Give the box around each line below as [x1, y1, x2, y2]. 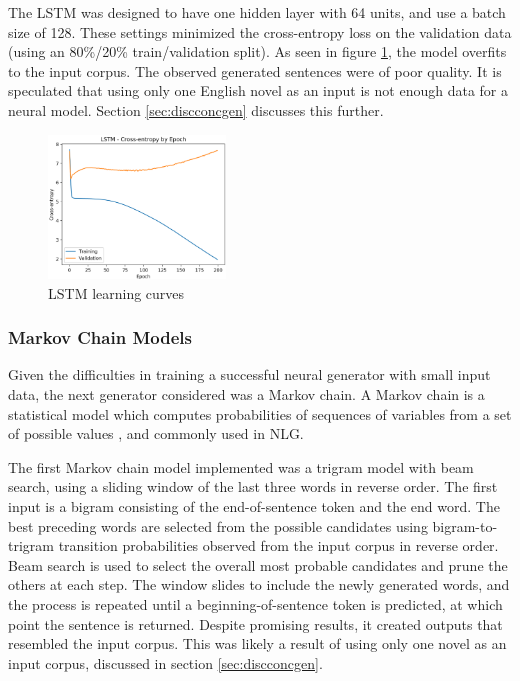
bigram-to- [432, 515, 498, 536]
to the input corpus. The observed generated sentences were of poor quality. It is [8, 60, 502, 81]
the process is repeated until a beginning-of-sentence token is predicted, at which [8, 594, 503, 614]
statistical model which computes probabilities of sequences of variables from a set [8, 403, 512, 424]
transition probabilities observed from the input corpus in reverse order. [58, 535, 499, 556]
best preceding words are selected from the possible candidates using [8, 515, 428, 536]
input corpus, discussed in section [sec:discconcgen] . [8, 652, 323, 673]
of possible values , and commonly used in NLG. [8, 423, 304, 444]
